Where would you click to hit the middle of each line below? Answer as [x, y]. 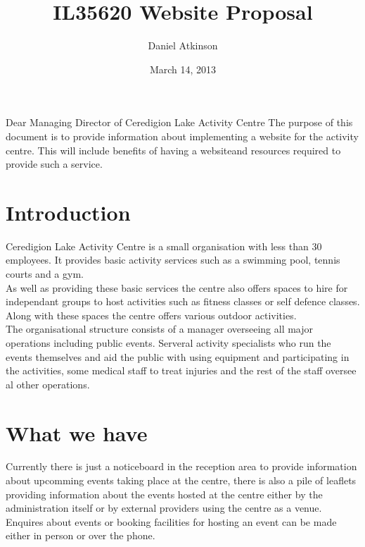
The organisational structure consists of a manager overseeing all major [160, 329]
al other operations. [48, 384]
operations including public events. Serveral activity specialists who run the [168, 342]
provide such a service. [54, 164]
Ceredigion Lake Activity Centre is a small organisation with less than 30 [164, 246]
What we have [77, 432]
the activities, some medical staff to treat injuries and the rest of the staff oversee [181, 370]
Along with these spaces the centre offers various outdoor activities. [151, 315]
